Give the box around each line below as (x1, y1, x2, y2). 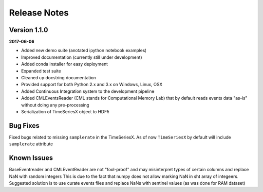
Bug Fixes (9, 122, 40, 130)
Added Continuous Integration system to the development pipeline (21, 88, 154, 94)
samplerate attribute (9, 141, 53, 147)
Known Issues (9, 154, 53, 162)
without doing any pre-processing (21, 102, 90, 108)
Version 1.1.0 (9, 26, 48, 34)
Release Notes (9, 7, 69, 18)
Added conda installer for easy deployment (21, 61, 108, 67)
